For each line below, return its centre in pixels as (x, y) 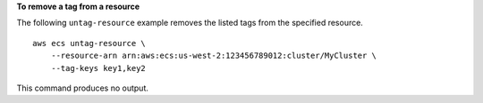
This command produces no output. (83, 88)
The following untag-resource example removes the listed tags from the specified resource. (190, 23)
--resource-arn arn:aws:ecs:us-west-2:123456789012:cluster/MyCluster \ (214, 56)
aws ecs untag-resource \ (89, 43)
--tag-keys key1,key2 (98, 68)
